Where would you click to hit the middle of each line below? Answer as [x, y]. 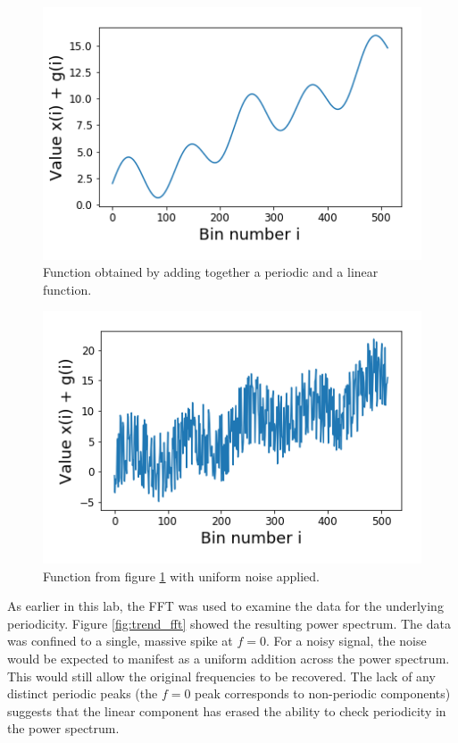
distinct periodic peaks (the [83, 693]
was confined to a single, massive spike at [120, 641]
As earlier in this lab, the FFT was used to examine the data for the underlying [225, 606]
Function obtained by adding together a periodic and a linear [211, 272]
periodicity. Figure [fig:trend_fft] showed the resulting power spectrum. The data [229, 623]
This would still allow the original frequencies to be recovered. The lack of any [221, 676]
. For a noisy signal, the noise [346, 641]
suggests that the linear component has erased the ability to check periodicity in [227, 710]
